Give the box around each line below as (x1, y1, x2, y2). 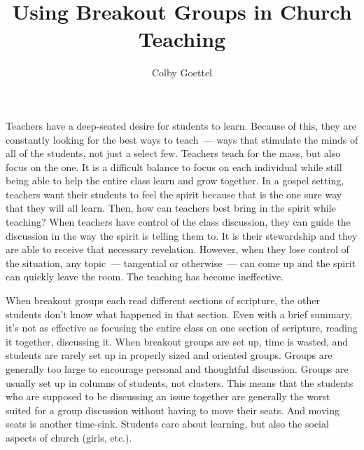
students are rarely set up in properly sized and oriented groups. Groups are (6, 348, 332, 362)
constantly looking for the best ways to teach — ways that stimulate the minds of (6, 132, 358, 146)
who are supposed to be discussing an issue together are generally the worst (6, 389, 330, 404)
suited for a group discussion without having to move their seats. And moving (6, 402, 339, 417)
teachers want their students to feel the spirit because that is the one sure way (6, 186, 342, 201)
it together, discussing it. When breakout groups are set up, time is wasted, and (6, 334, 349, 348)
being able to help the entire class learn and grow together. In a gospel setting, (6, 173, 344, 188)
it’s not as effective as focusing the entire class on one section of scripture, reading (6, 320, 358, 335)
